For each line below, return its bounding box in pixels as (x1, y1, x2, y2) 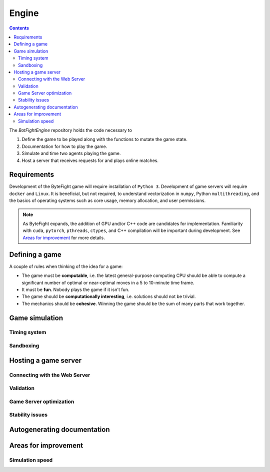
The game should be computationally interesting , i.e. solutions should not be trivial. (21, 293, 196, 299)
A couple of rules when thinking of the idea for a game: (9, 263, 123, 269)
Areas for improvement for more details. (22, 234, 105, 240)
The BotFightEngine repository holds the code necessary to (9, 127, 132, 133)
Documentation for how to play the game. (21, 143, 107, 149)
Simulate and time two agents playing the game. (21, 150, 121, 156)
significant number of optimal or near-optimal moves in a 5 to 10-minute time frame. (21, 279, 194, 285)
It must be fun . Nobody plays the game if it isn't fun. (21, 286, 129, 292)
